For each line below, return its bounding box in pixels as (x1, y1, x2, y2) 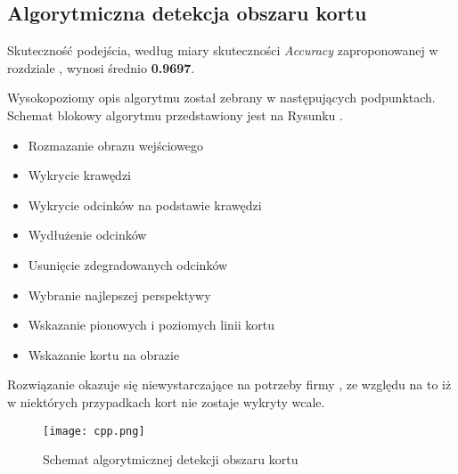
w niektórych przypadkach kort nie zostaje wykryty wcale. (7, 392, 325, 411)
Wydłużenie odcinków (28, 225, 147, 244)
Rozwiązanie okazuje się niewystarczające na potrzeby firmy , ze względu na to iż (7, 375, 452, 394)
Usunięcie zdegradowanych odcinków (28, 255, 228, 274)
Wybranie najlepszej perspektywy (28, 285, 211, 304)
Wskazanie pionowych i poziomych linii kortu (28, 315, 275, 334)
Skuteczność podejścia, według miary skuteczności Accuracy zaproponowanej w (7, 41, 438, 60)
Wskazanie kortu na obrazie (28, 345, 180, 364)
